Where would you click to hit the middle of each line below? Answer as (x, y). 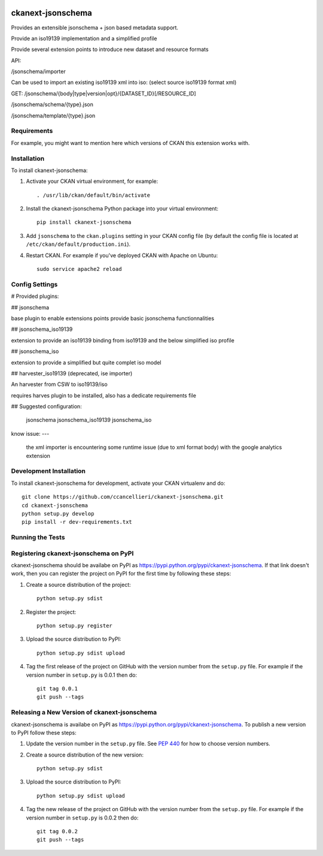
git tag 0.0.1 (57, 688)
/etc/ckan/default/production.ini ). (78, 244)
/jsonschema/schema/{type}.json (52, 104)
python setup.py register (75, 626)
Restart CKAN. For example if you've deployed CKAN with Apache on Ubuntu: (122, 255)
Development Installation (48, 471)
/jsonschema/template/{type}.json (53, 115)
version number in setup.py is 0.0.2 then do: (82, 818)
